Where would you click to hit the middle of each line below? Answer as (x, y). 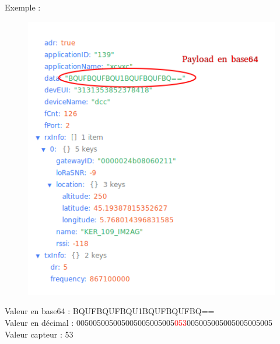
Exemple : (23, 7)
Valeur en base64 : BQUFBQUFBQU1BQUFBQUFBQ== (110, 311)
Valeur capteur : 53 (39, 334)
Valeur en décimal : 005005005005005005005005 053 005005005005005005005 (139, 323)
